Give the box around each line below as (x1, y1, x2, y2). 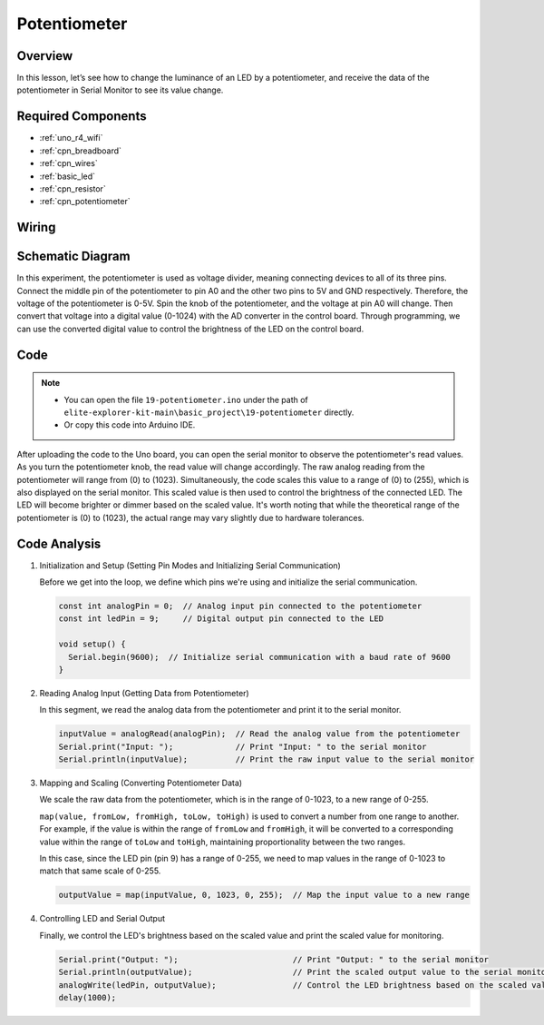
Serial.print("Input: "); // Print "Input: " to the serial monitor (58, 741, 427, 752)
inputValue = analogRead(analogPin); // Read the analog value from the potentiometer (58, 729, 461, 739)
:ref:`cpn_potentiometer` (39, 196, 131, 207)
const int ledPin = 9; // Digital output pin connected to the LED (58, 614, 384, 624)
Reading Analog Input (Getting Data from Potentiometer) (39, 687, 249, 698)
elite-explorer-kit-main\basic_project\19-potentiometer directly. (63, 407, 355, 418)
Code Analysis (16, 536, 102, 551)
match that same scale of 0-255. (39, 865, 161, 876)
